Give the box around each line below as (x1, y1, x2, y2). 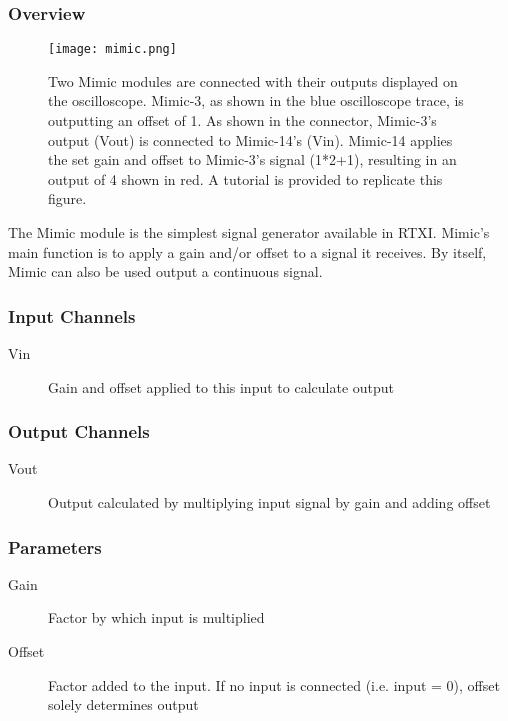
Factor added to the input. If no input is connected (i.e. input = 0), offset (48, 674, 500, 695)
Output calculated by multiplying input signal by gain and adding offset (48, 492, 491, 513)
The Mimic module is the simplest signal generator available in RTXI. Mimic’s (8, 222, 490, 243)
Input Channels (8, 303, 136, 328)
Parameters (8, 534, 102, 559)
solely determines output (48, 694, 199, 715)
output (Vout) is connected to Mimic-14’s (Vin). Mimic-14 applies (48, 129, 453, 150)
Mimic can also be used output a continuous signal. (8, 261, 323, 282)
